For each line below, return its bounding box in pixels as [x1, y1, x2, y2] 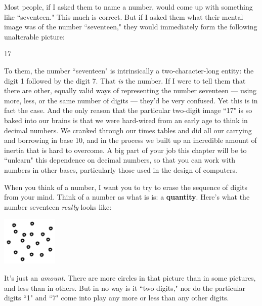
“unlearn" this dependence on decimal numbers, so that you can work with [4, 155, 236, 165]
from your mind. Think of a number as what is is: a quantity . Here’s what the [4, 192, 250, 202]
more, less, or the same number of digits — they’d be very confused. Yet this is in [4, 95, 258, 105]
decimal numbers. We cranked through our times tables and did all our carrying [4, 125, 252, 135]
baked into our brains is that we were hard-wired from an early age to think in [4, 114, 248, 125]
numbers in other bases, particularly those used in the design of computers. [4, 164, 237, 175]
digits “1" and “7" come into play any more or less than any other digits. [4, 292, 229, 303]
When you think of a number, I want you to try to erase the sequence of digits [4, 181, 247, 192]
